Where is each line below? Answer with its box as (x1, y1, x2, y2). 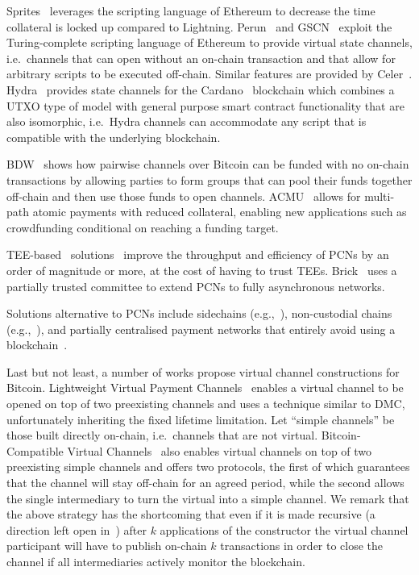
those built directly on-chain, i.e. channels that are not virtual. (6, 427, 318, 444)
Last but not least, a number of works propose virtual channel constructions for (6, 363, 400, 380)
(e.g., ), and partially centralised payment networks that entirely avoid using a (6, 320, 396, 337)
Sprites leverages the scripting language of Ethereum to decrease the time (6, 2, 375, 19)
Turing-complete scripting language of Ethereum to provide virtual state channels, (6, 34, 413, 51)
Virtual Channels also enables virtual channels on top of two (67, 442, 372, 459)
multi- (364, 187, 395, 204)
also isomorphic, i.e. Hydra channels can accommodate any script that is (6, 113, 367, 130)
